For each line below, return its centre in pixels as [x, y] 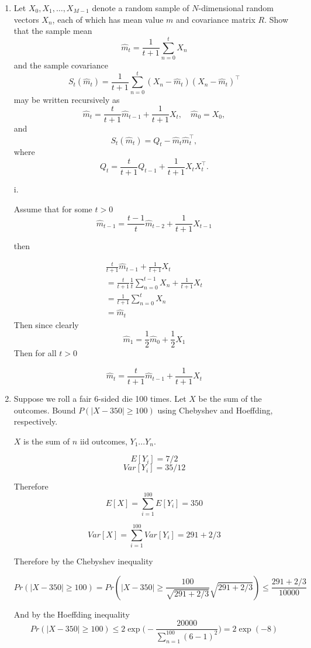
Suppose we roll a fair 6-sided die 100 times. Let [100, 398]
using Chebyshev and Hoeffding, [215, 410]
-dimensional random [236, 8]
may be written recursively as [67, 99]
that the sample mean [53, 31]
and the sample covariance [61, 65]
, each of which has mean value [108, 19]
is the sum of [47, 441]
